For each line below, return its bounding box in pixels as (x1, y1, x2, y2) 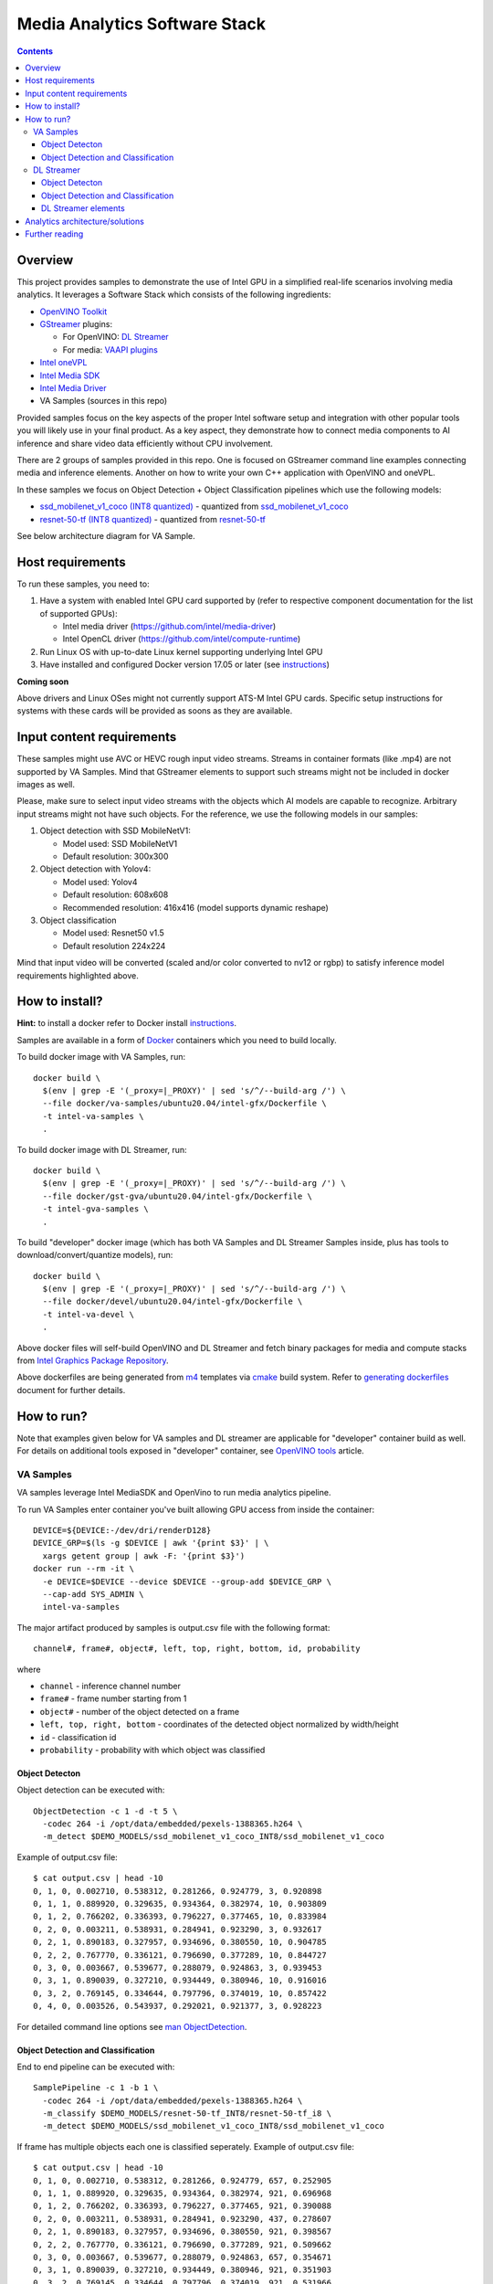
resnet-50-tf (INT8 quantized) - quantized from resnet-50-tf (39, 513, 267, 524)
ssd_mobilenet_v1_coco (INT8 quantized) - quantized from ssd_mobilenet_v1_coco (39, 501, 349, 512)
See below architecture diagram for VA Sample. (16, 530, 195, 541)
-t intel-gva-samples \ (42, 1204, 150, 1214)
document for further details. (16, 1384, 126, 1395)
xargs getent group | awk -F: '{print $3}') (42, 1550, 246, 1561)
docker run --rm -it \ (33, 1563, 135, 1574)
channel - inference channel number (39, 1680, 182, 1691)
